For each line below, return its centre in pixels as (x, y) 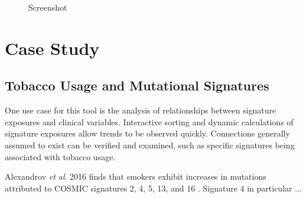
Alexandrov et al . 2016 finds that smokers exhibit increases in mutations (136, 176)
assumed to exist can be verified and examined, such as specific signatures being (150, 145)
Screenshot (48, 7)
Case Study (52, 48)
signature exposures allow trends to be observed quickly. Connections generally (147, 133)
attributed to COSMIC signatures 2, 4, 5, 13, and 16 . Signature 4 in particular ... (153, 188)
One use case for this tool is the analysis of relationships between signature (141, 110)
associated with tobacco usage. (60, 156)
